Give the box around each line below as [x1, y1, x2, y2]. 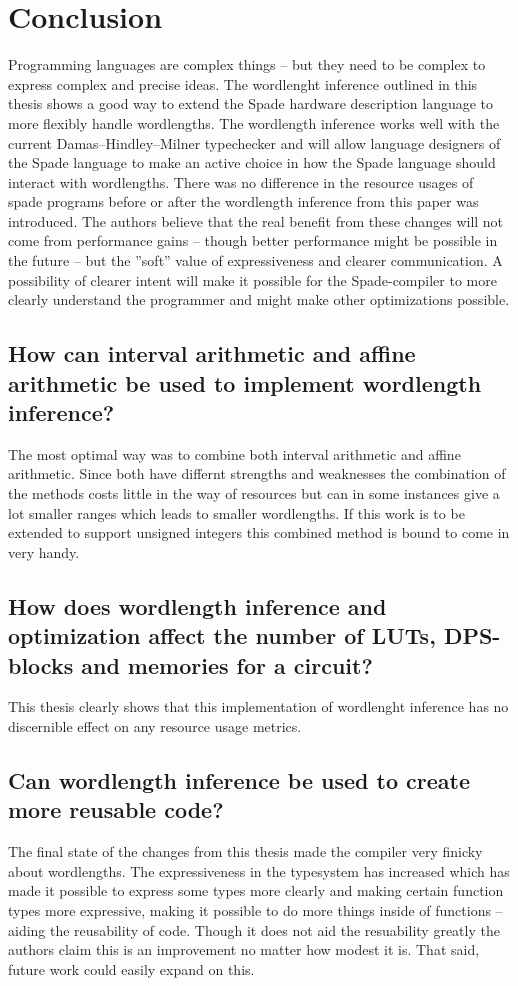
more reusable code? [8, 794, 224, 825]
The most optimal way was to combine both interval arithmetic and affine [8, 443, 461, 464]
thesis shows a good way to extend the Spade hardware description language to [8, 93, 494, 114]
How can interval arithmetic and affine [8, 338, 416, 369]
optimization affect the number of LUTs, [8, 620, 436, 651]
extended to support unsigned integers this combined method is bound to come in [8, 522, 510, 543]
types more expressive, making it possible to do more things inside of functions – [8, 899, 503, 920]
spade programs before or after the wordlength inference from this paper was [8, 191, 479, 212]
